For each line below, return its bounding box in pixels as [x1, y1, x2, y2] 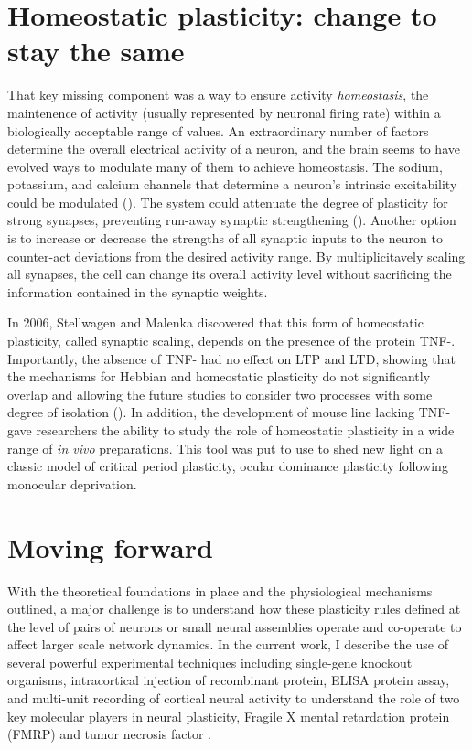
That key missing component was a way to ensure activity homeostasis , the [7, 85, 429, 104]
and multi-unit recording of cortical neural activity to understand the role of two [7, 689, 460, 708]
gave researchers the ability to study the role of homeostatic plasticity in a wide [7, 421, 455, 439]
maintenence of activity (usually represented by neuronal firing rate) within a [7, 102, 441, 122]
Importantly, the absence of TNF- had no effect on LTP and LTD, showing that [7, 348, 456, 368]
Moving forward [7, 528, 213, 565]
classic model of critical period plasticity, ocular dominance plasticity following [7, 456, 448, 476]
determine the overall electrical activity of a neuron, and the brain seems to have [7, 139, 460, 158]
